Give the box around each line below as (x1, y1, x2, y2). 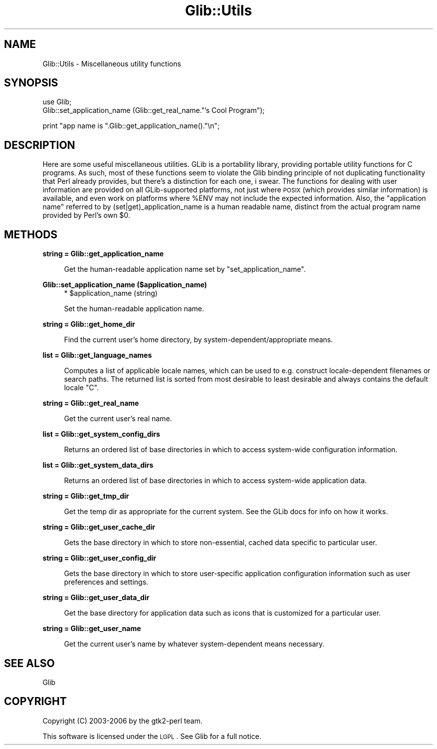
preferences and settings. (64, 578, 149, 587)
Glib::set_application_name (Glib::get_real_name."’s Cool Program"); (42, 106, 265, 115)
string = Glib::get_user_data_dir (42, 593, 150, 602)
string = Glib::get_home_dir (42, 320, 135, 329)
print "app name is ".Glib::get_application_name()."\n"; (42, 121, 220, 130)
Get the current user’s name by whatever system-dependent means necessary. (64, 640, 325, 649)
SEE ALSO (4, 657, 55, 670)
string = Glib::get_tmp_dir (42, 492, 129, 501)
